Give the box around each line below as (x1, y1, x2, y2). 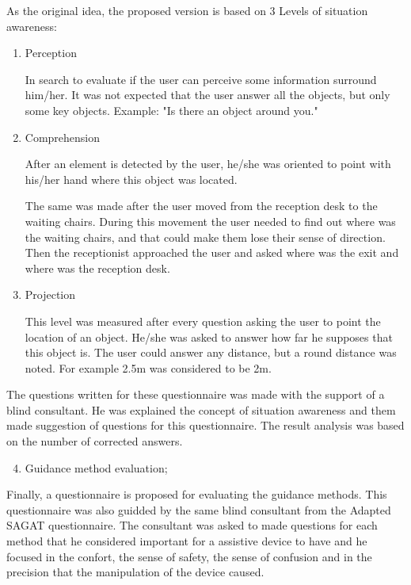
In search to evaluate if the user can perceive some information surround (25, 71, 377, 87)
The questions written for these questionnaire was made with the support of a (6, 386, 385, 403)
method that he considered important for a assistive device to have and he (6, 533, 367, 549)
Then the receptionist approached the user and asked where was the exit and (25, 244, 399, 261)
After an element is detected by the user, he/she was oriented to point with (25, 155, 391, 172)
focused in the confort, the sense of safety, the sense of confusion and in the (6, 548, 372, 564)
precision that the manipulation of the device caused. (6, 564, 264, 580)
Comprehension (25, 128, 101, 145)
